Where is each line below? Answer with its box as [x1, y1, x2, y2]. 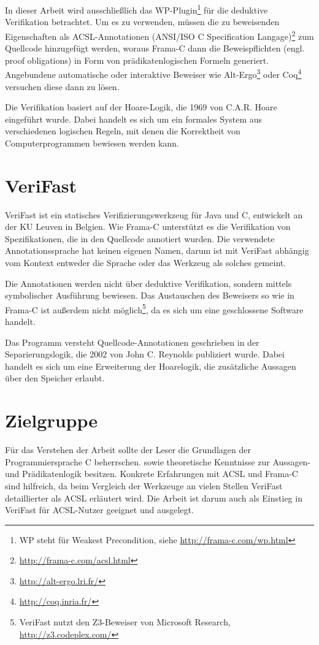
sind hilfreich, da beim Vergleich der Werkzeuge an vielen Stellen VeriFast [5, 479, 283, 492]
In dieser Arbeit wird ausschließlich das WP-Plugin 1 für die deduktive [5, 2, 268, 16]
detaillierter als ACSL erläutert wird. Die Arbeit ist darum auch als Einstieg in [5, 491, 302, 504]
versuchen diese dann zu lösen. [5, 80, 120, 93]
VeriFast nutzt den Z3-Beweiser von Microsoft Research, [19, 616, 231, 628]
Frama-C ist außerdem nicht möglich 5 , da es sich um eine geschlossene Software [5, 301, 304, 316]
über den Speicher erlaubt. [5, 372, 105, 384]
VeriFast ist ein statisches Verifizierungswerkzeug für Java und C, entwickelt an [5, 208, 303, 221]
